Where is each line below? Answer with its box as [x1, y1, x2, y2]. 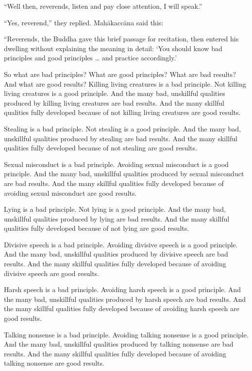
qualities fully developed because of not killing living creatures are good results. [4, 107, 241, 117]
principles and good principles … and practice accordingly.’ [4, 53, 177, 63]
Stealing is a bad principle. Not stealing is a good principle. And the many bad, [4, 123, 241, 133]
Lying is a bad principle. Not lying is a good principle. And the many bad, [4, 204, 226, 214]
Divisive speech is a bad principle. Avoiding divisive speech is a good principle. [4, 239, 238, 249]
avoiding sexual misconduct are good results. [4, 187, 137, 198]
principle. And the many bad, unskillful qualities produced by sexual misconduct [4, 168, 244, 179]
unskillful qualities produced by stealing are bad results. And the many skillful [4, 133, 237, 143]
